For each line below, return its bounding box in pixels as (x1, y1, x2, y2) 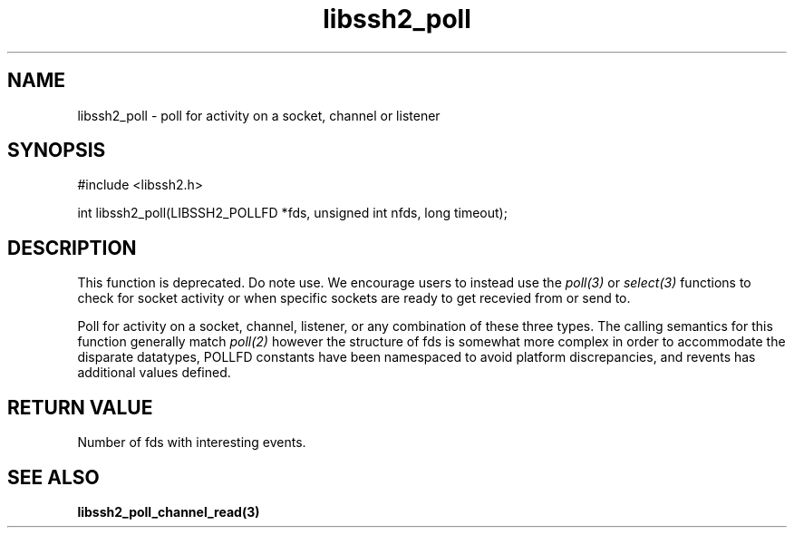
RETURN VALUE (7, 395, 153, 419)
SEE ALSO (7, 465, 100, 489)
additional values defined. (77, 365, 231, 381)
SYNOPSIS (7, 139, 106, 162)
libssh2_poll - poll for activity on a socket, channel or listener (77, 107, 441, 123)
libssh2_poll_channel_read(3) (77, 503, 260, 520)
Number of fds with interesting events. (77, 434, 306, 451)
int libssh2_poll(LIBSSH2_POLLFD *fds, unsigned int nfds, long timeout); (77, 205, 508, 221)
